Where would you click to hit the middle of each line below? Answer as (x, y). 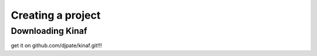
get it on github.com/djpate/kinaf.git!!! (56, 45)
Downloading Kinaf (49, 31)
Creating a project (56, 15)
